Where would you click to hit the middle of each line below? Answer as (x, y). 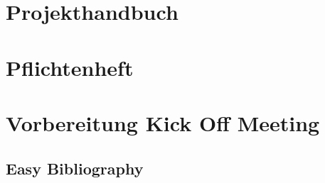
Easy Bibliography (75, 168)
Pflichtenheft (70, 67)
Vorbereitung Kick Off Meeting (163, 122)
